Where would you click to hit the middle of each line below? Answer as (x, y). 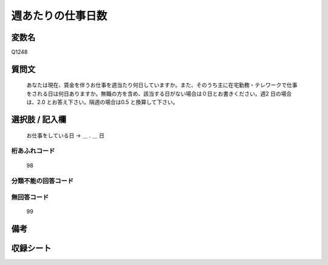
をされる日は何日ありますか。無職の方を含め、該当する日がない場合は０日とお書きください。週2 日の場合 (159, 94)
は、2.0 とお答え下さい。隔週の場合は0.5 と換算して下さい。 (102, 102)
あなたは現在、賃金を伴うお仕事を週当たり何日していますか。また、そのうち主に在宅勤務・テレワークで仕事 (162, 85)
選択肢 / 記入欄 (39, 119)
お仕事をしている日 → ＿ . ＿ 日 (65, 135)
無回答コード (30, 197)
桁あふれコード (33, 151)
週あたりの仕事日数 (59, 16)
